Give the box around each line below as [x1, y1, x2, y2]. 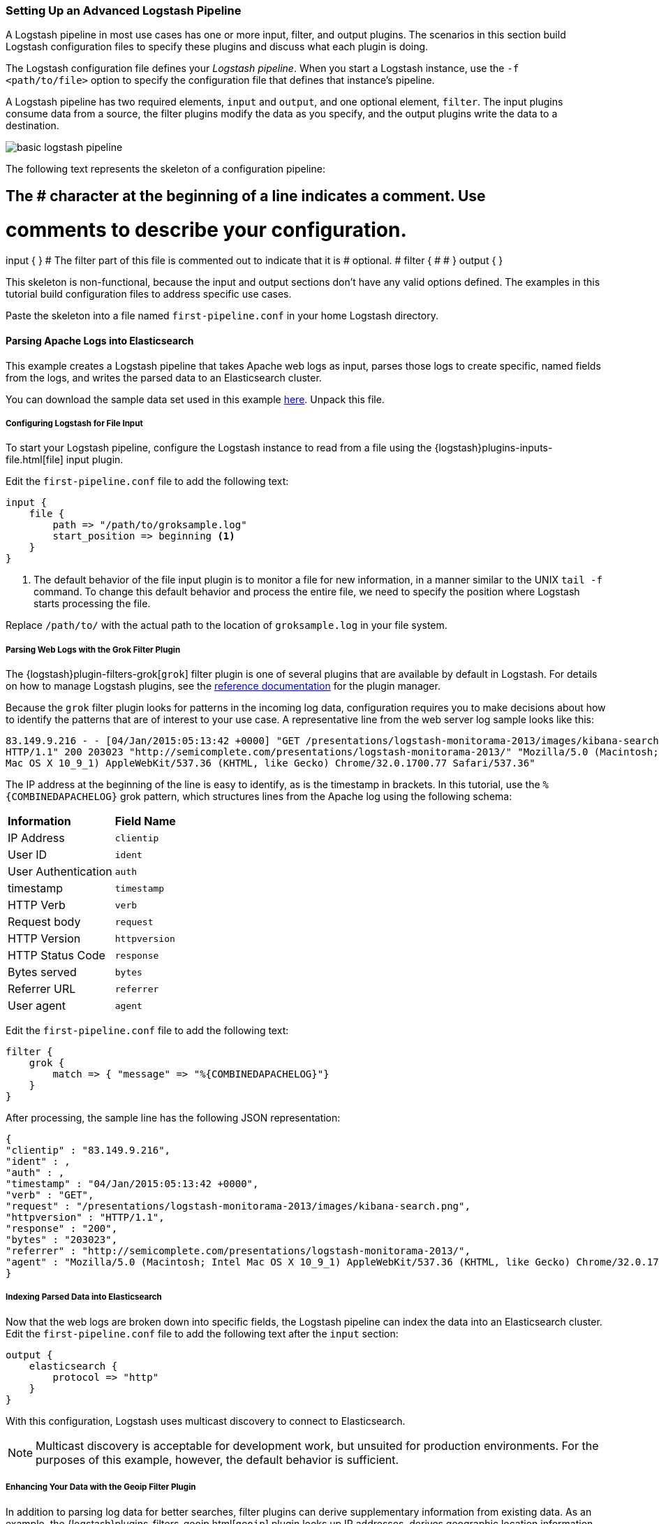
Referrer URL [8, 982, 76, 996]
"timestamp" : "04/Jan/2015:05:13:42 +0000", [6, 1178, 259, 1190]
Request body [8, 915, 81, 929]
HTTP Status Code [8, 948, 105, 963]
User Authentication [8, 864, 112, 879]
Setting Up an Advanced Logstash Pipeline [6, 3, 242, 17]
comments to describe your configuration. [6, 217, 407, 242]
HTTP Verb [8, 898, 66, 913]
